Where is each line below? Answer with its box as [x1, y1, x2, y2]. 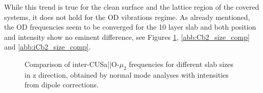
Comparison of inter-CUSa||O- [25, 58, 119, 69]
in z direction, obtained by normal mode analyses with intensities [25, 69, 229, 80]
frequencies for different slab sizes [129, 58, 234, 69]
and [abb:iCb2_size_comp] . [4, 41, 91, 52]
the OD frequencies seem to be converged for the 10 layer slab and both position [4, 21, 256, 32]
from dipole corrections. [25, 79, 99, 90]
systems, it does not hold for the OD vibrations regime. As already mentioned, [4, 11, 250, 22]
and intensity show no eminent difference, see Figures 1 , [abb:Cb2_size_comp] [4, 31, 250, 42]
